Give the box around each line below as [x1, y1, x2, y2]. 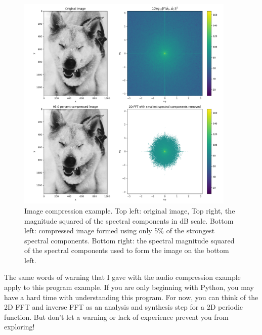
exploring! [4, 321, 35, 332]
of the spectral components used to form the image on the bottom [24, 245, 229, 256]
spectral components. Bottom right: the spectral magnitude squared [24, 235, 235, 245]
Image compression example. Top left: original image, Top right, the [24, 205, 235, 216]
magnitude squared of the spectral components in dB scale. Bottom [24, 215, 234, 226]
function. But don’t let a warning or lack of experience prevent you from [4, 311, 229, 322]
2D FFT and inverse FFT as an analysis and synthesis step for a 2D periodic [4, 302, 243, 312]
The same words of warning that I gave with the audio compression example [4, 272, 241, 282]
